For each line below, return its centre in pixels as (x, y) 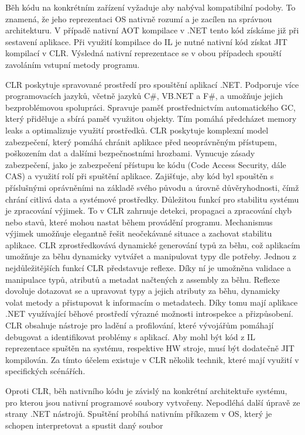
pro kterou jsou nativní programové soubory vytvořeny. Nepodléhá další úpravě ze (153, 402)
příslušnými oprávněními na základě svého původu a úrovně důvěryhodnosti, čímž (152, 187)
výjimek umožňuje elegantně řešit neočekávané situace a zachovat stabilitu (139, 233)
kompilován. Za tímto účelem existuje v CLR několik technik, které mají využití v (152, 359)
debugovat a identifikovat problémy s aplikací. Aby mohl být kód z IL (130, 336)
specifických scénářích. (45, 371)
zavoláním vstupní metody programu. (73, 64)
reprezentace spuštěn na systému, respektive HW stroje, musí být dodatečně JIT (150, 348)
